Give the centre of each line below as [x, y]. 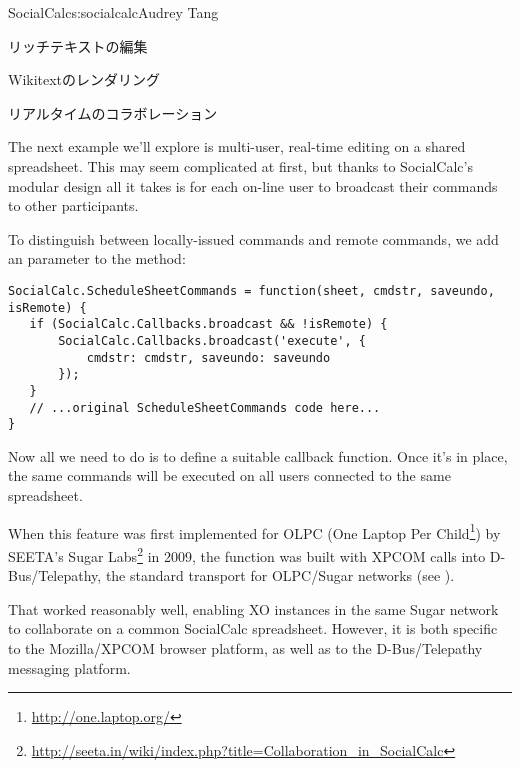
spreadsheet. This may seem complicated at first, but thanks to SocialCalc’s [240, 165]
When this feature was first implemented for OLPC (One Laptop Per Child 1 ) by [254, 531]
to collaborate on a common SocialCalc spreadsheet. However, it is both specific [253, 628]
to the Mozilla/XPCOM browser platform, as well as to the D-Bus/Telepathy [245, 647]
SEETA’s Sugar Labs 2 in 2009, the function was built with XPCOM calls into [247, 554]
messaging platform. [69, 667]
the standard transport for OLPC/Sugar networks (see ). [280, 575]
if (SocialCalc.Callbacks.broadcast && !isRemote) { [208, 324]
